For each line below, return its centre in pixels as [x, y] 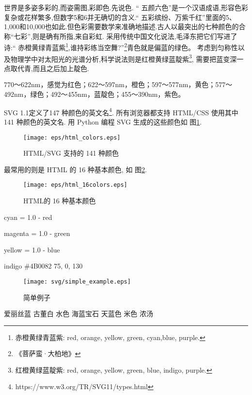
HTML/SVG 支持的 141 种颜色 [71, 153]
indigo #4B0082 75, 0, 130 [43, 266]
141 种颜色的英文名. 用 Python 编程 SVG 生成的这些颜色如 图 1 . [103, 121]
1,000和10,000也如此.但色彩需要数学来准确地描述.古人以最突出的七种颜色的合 [125, 27]
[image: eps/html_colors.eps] [72, 137]
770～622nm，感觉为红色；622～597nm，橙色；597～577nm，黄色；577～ [118, 84]
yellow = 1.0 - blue [32, 249]
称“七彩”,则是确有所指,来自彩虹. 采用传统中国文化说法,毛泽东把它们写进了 [121, 36]
